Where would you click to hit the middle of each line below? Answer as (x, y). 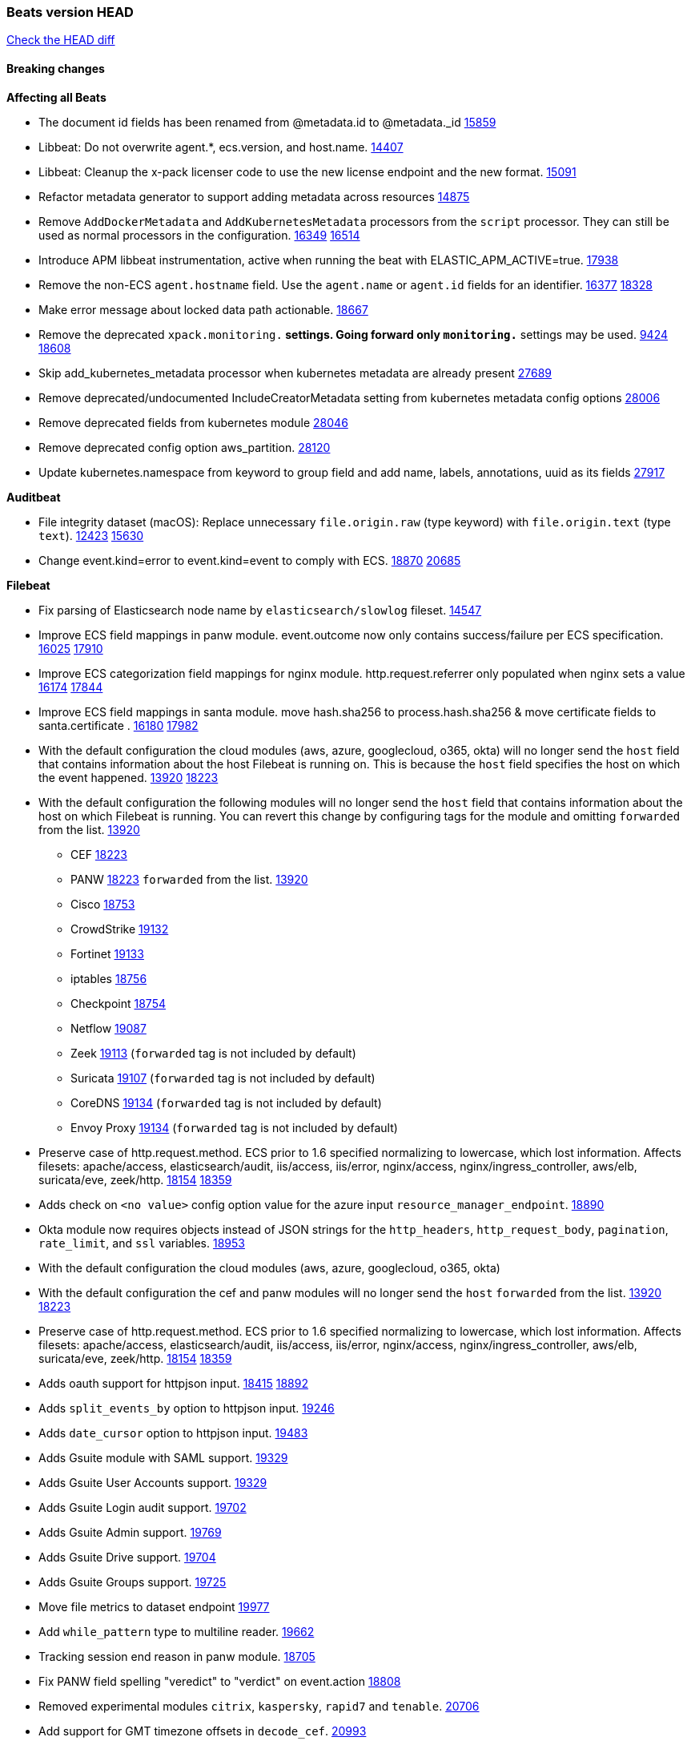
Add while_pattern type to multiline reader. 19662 (177, 1631)
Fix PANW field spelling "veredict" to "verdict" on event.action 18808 (220, 1681)
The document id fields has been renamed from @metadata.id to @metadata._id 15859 (267, 122)
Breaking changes (56, 68)
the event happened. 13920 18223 (129, 777)
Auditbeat (34, 497)
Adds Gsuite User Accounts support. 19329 (153, 1482)
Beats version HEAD (70, 12)
